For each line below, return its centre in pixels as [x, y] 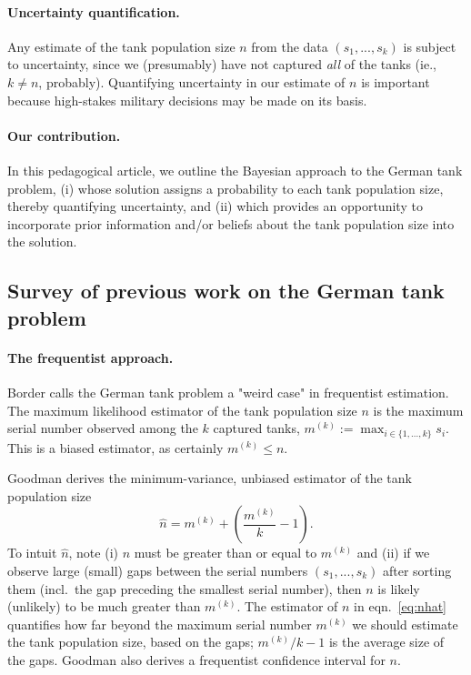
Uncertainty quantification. [94, 11]
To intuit [32, 553]
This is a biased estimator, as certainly [115, 447]
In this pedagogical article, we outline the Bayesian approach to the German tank [235, 170]
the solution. [42, 242]
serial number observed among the [103, 428]
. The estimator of [287, 606]
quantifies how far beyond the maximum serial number [160, 624]
